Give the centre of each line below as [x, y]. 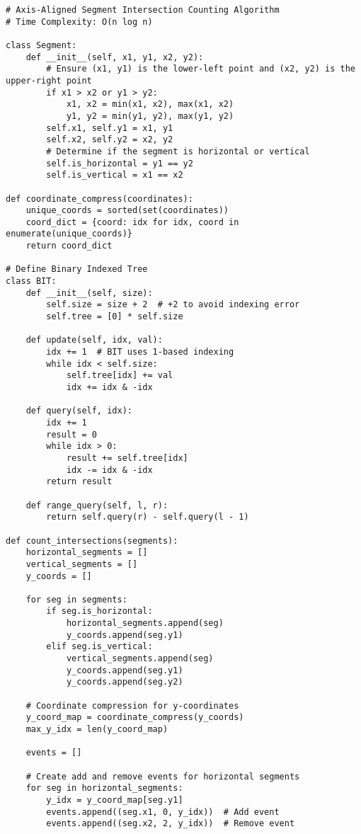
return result [79, 482]
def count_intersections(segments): [92, 541]
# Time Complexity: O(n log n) [79, 22]
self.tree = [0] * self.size [115, 317]
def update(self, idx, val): [94, 340]
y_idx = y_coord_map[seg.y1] [115, 800]
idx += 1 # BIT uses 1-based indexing [140, 352]
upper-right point [49, 80]
